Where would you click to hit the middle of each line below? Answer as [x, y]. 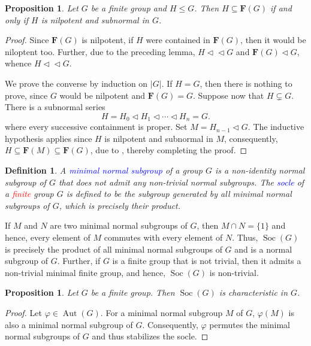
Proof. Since [27, 40]
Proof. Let [23, 312]
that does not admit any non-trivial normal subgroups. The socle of [181, 182]
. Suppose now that [228, 95]
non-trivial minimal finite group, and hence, [85, 272]
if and [281, 8]
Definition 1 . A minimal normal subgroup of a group [104, 170]
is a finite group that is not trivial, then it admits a [207, 261]
